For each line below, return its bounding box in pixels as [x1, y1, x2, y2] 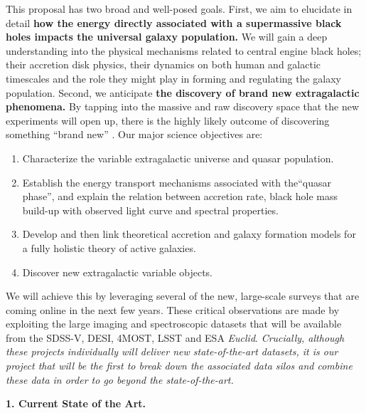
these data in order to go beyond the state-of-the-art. [6, 372, 234, 387]
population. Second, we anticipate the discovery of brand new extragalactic [6, 85, 360, 100]
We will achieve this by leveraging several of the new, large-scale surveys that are [6, 288, 360, 303]
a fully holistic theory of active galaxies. [22, 240, 196, 255]
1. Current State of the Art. [6, 396, 146, 411]
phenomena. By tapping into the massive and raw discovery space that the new [6, 99, 360, 114]
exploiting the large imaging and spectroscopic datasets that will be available [6, 316, 342, 331]
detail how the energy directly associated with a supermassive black [6, 15, 342, 30]
